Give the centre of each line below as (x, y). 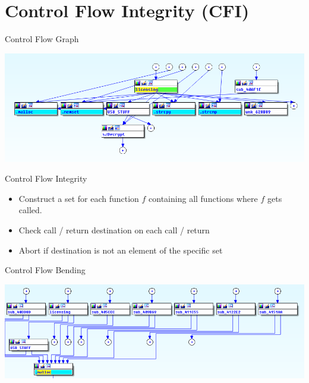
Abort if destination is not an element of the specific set (121, 250)
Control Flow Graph (42, 39)
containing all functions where (203, 198)
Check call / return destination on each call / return (114, 230)
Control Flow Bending (45, 270)
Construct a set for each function (79, 198)
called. (30, 210)
